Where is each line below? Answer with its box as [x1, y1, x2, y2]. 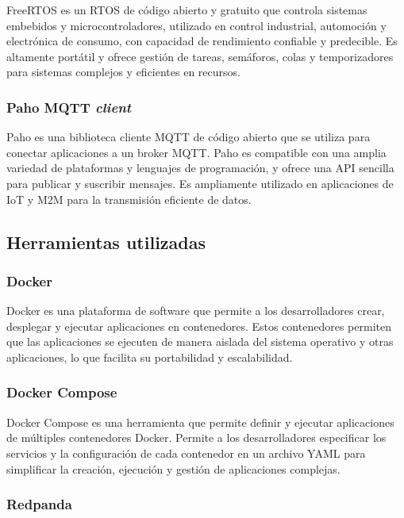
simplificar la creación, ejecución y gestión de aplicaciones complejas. [6, 460, 341, 477]
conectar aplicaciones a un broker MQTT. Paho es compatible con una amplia [6, 144, 387, 160]
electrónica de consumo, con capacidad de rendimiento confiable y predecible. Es [6, 33, 398, 49]
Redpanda [6, 494, 72, 514]
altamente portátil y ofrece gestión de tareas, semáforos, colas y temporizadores [6, 48, 394, 64]
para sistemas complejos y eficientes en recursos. [6, 63, 240, 80]
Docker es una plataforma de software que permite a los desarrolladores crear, [6, 302, 385, 319]
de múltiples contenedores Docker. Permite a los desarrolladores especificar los [6, 429, 387, 446]
